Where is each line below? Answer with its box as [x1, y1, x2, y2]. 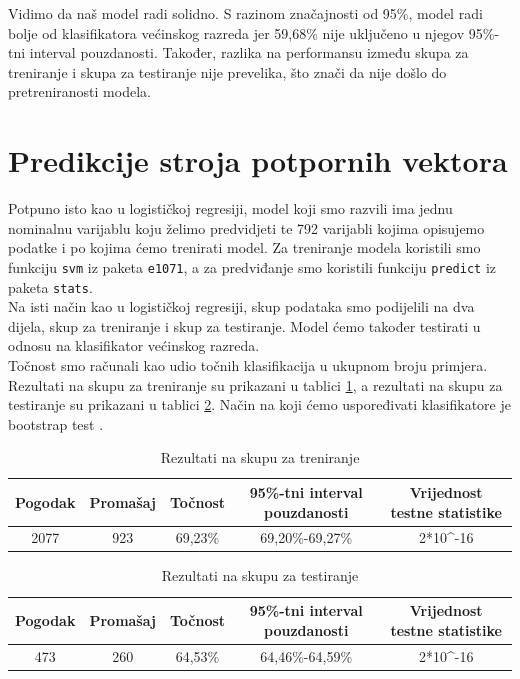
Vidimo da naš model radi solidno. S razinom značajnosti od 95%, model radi [8, 3, 483, 23]
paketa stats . [8, 276, 93, 297]
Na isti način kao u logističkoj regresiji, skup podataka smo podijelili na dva [8, 296, 475, 317]
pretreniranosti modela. [8, 81, 151, 102]
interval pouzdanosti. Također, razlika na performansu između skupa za [29, 42, 469, 63]
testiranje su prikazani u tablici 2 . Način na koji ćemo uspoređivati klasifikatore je [8, 394, 511, 415]
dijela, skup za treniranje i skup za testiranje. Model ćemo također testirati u [8, 315, 481, 336]
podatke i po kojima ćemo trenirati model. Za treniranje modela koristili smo [8, 237, 481, 258]
